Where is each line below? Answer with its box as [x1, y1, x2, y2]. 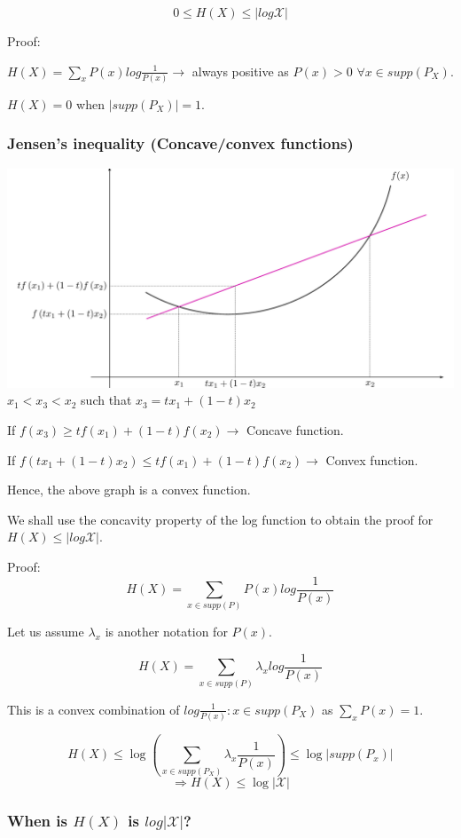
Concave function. [246, 420, 344, 439]
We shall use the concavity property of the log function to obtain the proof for [7, 510, 434, 528]
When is [7, 809, 67, 831]
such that [81, 391, 132, 409]
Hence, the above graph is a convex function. [7, 480, 251, 499]
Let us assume [7, 622, 84, 641]
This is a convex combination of [7, 700, 180, 718]
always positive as [191, 61, 289, 80]
